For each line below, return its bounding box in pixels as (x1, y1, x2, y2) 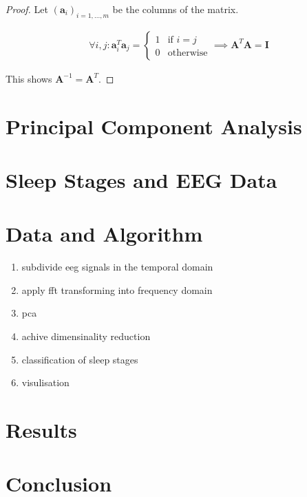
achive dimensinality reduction (21, 329, 151, 343)
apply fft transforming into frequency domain (21, 282, 213, 297)
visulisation (21, 375, 70, 390)
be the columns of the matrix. (112, 2, 239, 16)
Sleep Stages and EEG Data (6, 165, 277, 193)
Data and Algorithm (6, 220, 203, 248)
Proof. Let (6, 2, 48, 16)
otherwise (167, 47, 208, 58)
